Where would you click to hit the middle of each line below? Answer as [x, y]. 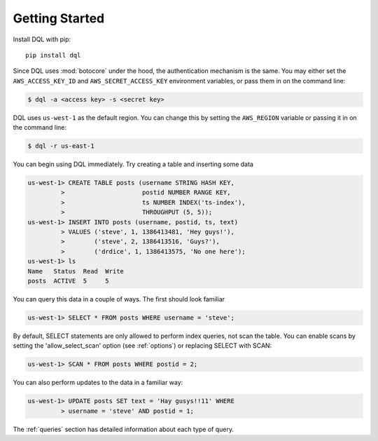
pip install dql [53, 55]
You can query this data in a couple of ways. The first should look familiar [119, 299]
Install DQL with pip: [42, 39]
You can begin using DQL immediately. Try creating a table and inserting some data [133, 164]
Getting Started [59, 18]
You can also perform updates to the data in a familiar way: [98, 383]
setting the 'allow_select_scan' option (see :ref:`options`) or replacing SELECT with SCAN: [142, 346]
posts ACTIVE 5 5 [69, 281]
